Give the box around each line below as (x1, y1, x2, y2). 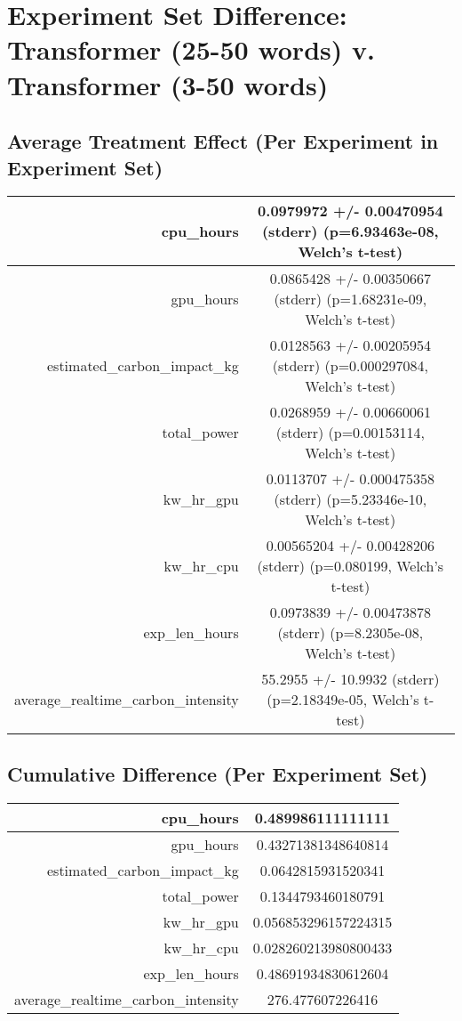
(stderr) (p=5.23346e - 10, (274, 489, 427, 510)
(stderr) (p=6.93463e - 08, (261, 221, 439, 242)
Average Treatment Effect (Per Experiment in (7, 127, 439, 155)
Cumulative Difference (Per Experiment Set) (7, 759, 428, 787)
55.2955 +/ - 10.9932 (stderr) (261, 669, 440, 690)
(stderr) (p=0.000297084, (272, 355, 428, 377)
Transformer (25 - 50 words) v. (7, 31, 375, 68)
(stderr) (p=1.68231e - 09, (274, 288, 427, 310)
